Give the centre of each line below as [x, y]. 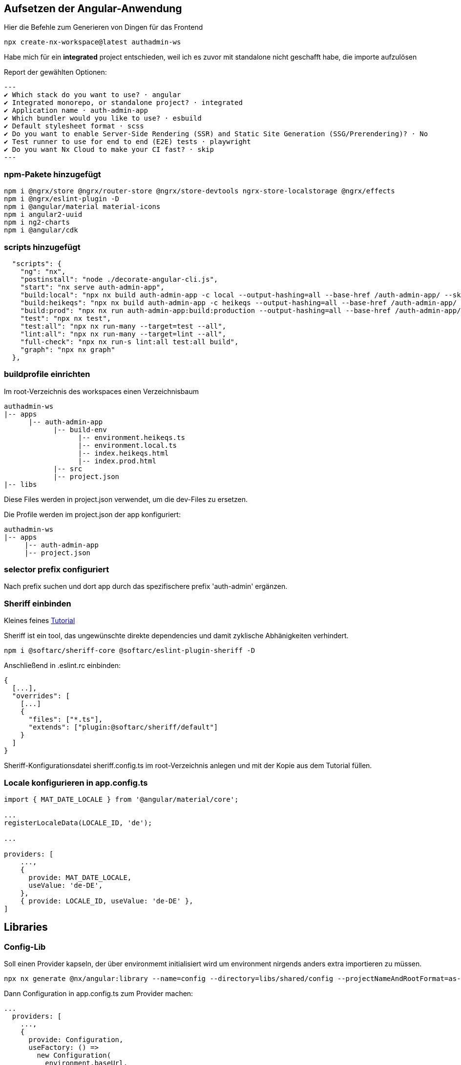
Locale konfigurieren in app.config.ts [76, 783]
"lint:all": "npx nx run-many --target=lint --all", [123, 334]
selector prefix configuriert [57, 570]
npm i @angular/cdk [41, 230]
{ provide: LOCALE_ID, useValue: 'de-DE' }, [107, 901]
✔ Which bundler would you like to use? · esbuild [103, 118]
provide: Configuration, [76, 1040]
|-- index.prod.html [117, 461]
